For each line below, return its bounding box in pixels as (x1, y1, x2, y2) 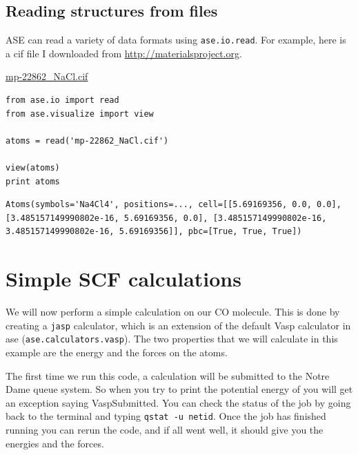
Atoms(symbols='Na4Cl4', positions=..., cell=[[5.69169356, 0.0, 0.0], (6, 200, 341, 210)
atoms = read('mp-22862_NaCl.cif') (6, 135, 169, 146)
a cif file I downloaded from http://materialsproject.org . (6, 46, 242, 60)
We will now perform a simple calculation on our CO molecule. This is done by (6, 304, 340, 319)
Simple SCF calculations (6, 264, 241, 293)
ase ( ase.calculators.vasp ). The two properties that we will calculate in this (6, 331, 338, 346)
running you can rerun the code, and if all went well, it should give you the (6, 423, 324, 437)
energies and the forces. (6, 436, 104, 450)
